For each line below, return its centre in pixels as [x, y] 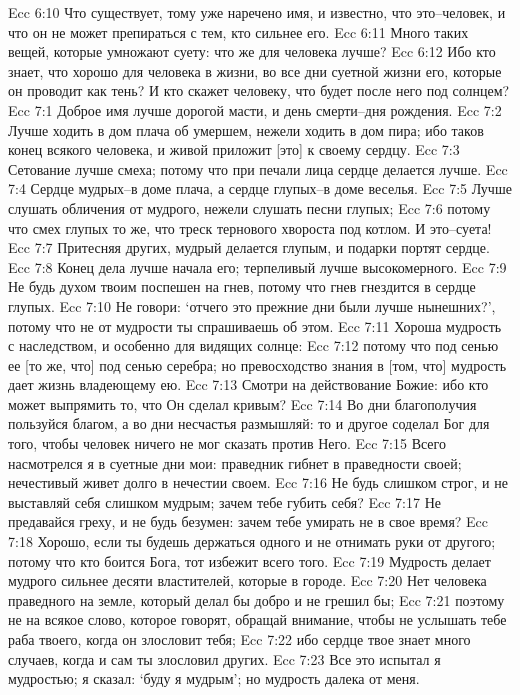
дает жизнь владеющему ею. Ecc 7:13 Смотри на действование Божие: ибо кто [248, 384]
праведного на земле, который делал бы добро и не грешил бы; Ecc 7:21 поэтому [256, 599]
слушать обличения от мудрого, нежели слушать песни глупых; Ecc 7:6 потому [249, 207]
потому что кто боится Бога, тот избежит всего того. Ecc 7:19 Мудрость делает [249, 560]
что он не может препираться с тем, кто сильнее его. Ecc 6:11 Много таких [238, 31]
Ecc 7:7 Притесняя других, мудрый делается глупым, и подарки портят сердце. [249, 247]
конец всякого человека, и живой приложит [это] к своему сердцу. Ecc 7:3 [234, 149]
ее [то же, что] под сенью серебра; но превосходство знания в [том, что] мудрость [257, 364]
